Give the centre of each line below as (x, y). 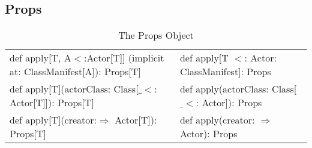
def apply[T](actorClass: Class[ (74, 89)
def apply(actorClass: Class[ (238, 89)
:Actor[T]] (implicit (124, 58)
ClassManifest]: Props (225, 72)
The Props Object (156, 35)
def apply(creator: (217, 120)
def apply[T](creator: (53, 120)
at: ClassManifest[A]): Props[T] (75, 72)
